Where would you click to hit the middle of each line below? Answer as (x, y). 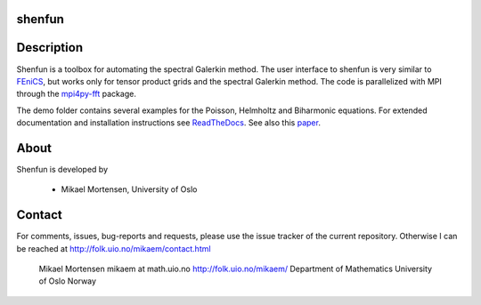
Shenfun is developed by (62, 169)
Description (50, 48)
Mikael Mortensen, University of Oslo (129, 189)
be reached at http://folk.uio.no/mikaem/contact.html (114, 248)
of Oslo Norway (68, 281)
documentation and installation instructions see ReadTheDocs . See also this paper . (168, 123)
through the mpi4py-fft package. (77, 94)
